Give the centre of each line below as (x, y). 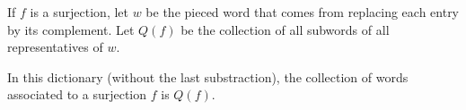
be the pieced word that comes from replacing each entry (303, 12)
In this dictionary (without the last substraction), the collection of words (208, 76)
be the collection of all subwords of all (285, 29)
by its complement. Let (71, 29)
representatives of (55, 47)
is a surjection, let (79, 12)
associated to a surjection (77, 94)
